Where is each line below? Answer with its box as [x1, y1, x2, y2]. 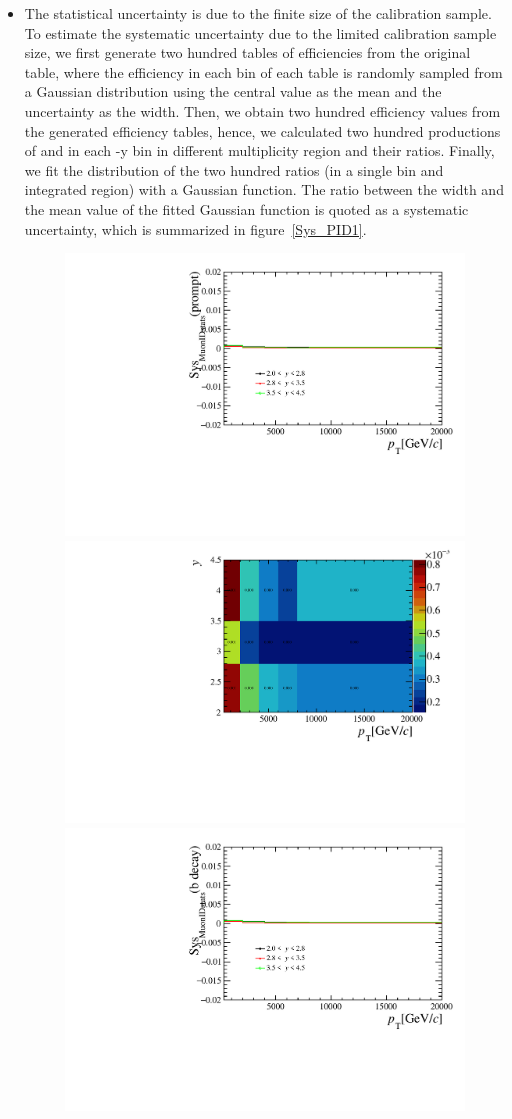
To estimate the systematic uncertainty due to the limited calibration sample [24, 22, 497, 43]
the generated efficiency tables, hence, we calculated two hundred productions [24, 120, 501, 141]
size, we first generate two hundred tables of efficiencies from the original [24, 42, 471, 63]
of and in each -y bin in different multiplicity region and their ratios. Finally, [24, 140, 495, 161]
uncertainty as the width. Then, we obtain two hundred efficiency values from [24, 100, 501, 121]
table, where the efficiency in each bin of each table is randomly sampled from [24, 61, 503, 82]
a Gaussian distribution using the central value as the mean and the [24, 81, 442, 102]
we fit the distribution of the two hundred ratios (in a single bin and [24, 159, 444, 180]
